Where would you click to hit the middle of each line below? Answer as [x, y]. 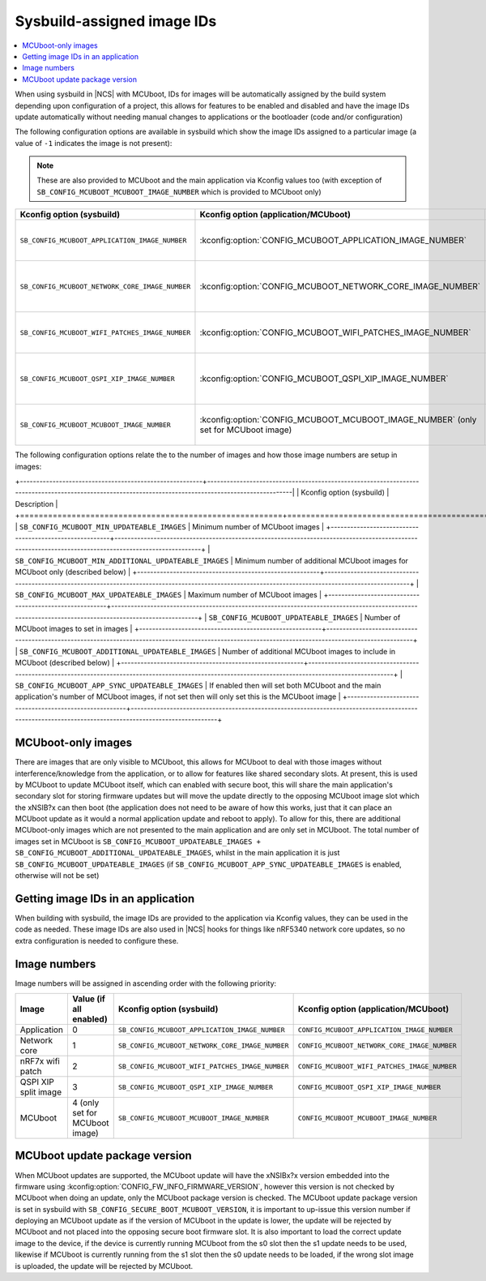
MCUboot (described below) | [65, 663]
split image [41, 1092]
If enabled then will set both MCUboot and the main [295, 686]
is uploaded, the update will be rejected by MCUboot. [104, 1266]
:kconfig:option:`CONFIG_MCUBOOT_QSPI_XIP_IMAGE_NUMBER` [324, 379]
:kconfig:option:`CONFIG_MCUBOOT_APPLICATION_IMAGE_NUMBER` [333, 241]
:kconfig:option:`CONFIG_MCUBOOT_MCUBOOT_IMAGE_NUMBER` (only [338, 420]
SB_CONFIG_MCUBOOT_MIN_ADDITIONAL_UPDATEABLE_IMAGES [122, 561]
